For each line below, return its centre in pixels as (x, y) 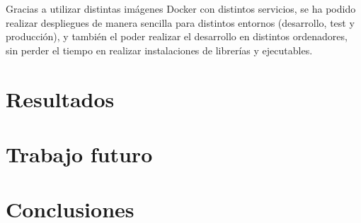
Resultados (60, 98)
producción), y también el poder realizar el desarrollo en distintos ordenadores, (177, 36)
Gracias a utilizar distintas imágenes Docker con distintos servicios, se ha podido (181, 8)
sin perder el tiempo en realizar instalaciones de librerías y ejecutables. (159, 50)
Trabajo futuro (79, 153)
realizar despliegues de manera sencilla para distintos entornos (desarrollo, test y (180, 22)
